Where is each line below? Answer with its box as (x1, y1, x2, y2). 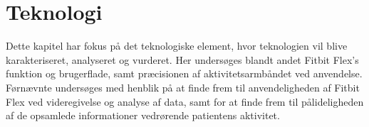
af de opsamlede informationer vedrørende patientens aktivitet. (6, 108, 280, 123)
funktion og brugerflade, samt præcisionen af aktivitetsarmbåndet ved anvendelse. (6, 66, 363, 81)
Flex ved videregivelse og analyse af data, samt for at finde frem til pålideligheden (6, 94, 364, 109)
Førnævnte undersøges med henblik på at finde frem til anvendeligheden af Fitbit (6, 79, 360, 94)
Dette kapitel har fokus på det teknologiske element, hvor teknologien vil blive (6, 38, 348, 53)
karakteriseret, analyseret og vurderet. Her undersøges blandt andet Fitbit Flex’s (6, 52, 359, 67)
